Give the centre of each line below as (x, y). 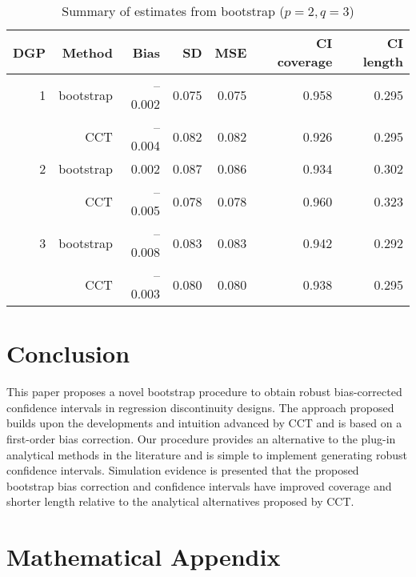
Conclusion (68, 353)
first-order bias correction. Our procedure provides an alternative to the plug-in (201, 438)
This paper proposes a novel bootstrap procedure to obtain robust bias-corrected (204, 392)
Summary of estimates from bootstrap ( (173, 11)
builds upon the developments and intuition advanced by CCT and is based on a (204, 423)
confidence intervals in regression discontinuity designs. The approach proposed (200, 407)
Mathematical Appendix (144, 557)
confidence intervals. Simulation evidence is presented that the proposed (183, 470)
